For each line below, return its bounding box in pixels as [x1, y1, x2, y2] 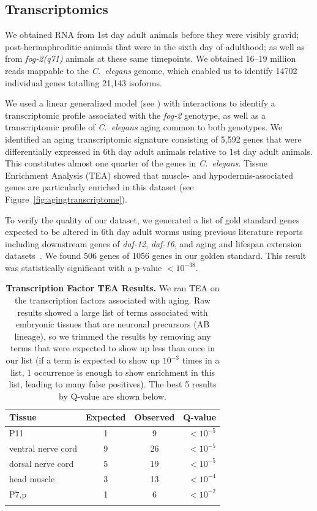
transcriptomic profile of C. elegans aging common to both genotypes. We [5, 121, 283, 133]
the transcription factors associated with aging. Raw [15, 294, 211, 307]
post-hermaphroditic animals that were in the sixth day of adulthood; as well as [5, 40, 305, 53]
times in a [182, 354, 220, 367]
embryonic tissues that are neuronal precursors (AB [15, 318, 210, 330]
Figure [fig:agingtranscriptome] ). [5, 192, 127, 205]
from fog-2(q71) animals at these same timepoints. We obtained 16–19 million [5, 52, 296, 65]
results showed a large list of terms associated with [17, 305, 208, 318]
